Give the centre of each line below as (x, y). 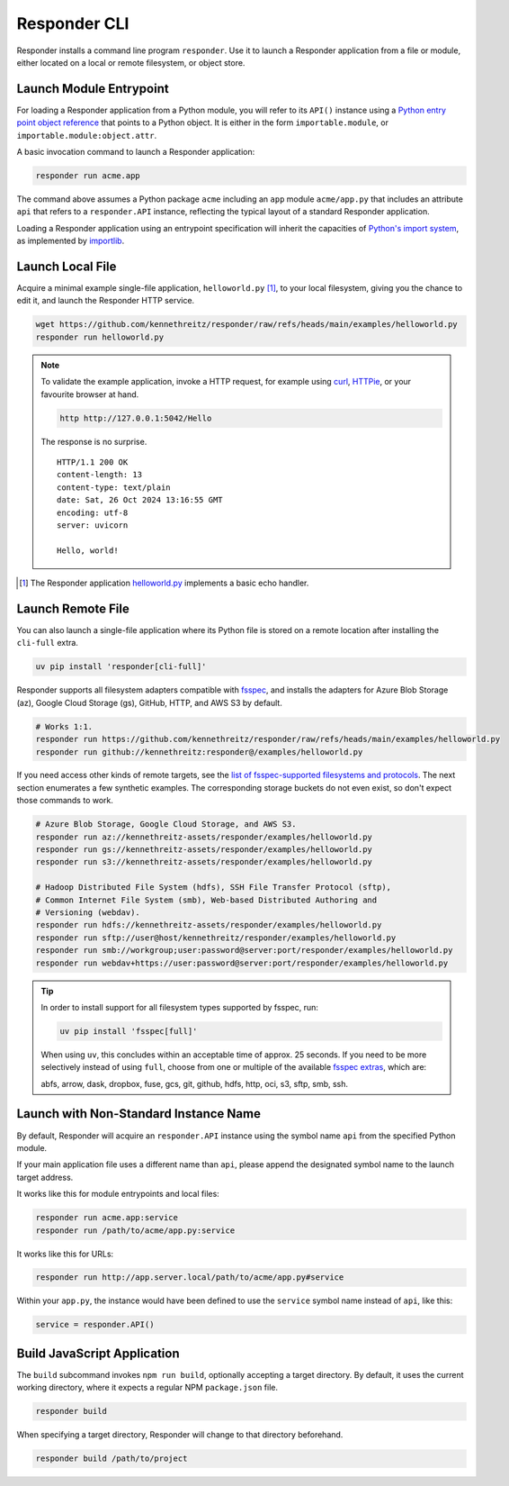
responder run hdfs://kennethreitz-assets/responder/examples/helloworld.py (209, 925)
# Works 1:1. (64, 726)
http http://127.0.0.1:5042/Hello (136, 418)
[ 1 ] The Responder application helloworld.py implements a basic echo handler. (164, 583)
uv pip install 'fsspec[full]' (129, 1031)
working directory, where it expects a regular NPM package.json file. (147, 1388)
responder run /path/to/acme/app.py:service (135, 1230)
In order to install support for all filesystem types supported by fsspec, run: (180, 1007)
